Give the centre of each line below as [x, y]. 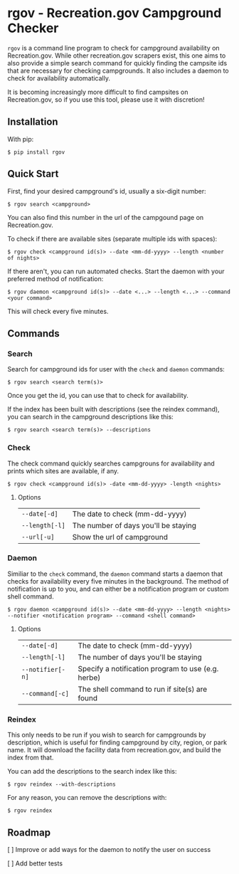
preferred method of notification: [55, 278]
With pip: [21, 139]
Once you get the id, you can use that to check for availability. [98, 396]
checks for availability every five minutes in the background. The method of [118, 581]
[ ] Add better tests [35, 863]
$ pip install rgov [36, 152]
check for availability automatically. [59, 78]
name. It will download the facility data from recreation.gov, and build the [115, 750]
